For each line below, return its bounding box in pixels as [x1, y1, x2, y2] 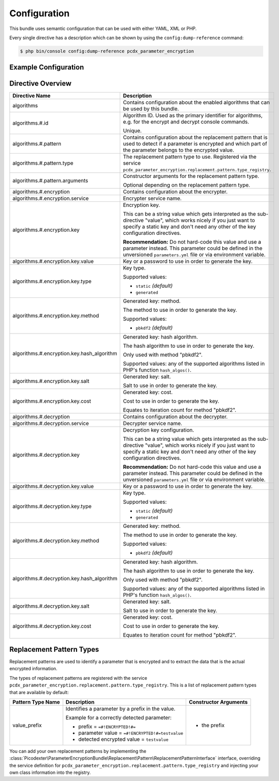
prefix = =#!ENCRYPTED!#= [78, 723, 136, 730]
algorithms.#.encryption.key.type [12, 278, 92, 285]
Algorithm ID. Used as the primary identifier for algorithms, [123, 112, 263, 119]
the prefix [201, 722, 225, 729]
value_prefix [12, 722, 42, 729]
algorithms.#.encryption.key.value [12, 258, 94, 265]
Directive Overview [9, 79, 72, 88]
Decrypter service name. [123, 420, 183, 427]
